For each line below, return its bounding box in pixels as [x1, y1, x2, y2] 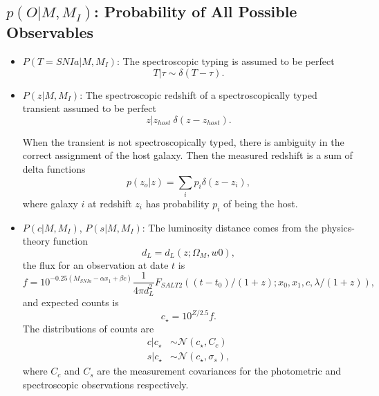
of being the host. [223, 196, 298, 210]
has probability [145, 196, 210, 210]
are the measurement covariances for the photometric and [97, 364, 341, 378]
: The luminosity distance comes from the [142, 220, 318, 234]
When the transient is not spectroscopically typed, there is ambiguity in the [22, 134, 344, 149]
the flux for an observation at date [22, 257, 169, 272]
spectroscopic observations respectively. [22, 377, 189, 392]
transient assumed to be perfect [22, 101, 156, 115]
